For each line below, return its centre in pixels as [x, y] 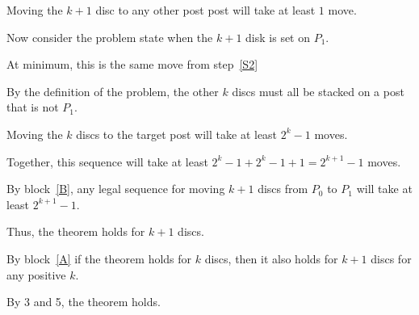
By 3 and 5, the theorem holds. [84, 302]
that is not [33, 107]
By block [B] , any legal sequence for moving [116, 189]
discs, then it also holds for [271, 258]
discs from [283, 189]
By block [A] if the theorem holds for [99, 258]
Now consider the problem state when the [110, 37]
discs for [391, 258]
